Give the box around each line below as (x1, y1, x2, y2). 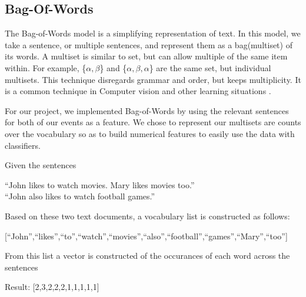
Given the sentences (5, 159, 76, 171)
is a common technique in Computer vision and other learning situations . (5, 85, 271, 97)
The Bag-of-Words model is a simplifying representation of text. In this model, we (5, 27, 301, 39)
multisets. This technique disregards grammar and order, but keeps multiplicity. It (5, 73, 301, 85)
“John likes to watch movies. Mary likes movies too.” (5, 178, 195, 191)
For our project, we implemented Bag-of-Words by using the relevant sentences (5, 104, 289, 116)
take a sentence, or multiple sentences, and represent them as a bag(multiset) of (5, 38, 292, 51)
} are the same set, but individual (149, 61, 271, 74)
